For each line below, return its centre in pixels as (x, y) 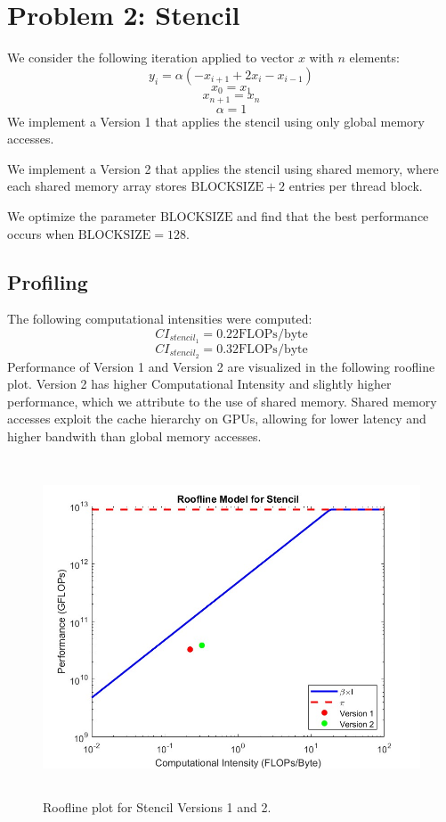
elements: (374, 58)
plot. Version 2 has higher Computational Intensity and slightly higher (199, 384)
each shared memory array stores (97, 186)
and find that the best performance (333, 216)
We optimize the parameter (82, 216)
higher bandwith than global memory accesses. (134, 436)
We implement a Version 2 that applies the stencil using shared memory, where (223, 168)
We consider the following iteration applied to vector (151, 58)
